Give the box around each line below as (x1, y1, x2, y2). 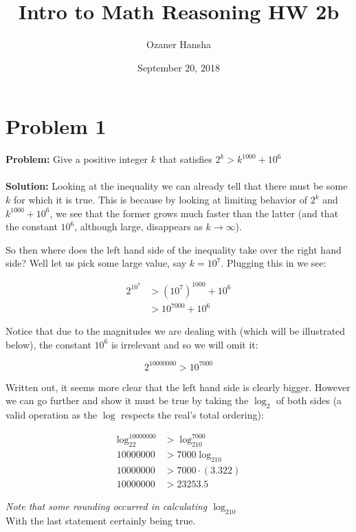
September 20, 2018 (137, 60, 220, 74)
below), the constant (5, 337, 91, 351)
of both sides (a (276, 393, 342, 408)
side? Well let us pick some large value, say (5, 256, 187, 270)
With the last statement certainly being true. (5, 513, 196, 527)
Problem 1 (5, 112, 107, 140)
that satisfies (159, 152, 212, 166)
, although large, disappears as (74, 219, 203, 234)
